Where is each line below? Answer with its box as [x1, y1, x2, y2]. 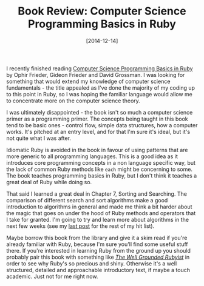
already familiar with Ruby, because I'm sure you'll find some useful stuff [6, 241, 188, 248]
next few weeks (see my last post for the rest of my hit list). [6, 222, 155, 230]
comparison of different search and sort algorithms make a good [6, 196, 168, 204]
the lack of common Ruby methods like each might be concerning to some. [6, 165, 193, 173]
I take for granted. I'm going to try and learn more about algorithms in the [6, 216, 189, 223]
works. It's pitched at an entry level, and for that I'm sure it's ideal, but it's [6, 128, 190, 135]
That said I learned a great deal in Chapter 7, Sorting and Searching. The [6, 190, 187, 198]
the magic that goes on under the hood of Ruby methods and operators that [6, 209, 196, 216]
